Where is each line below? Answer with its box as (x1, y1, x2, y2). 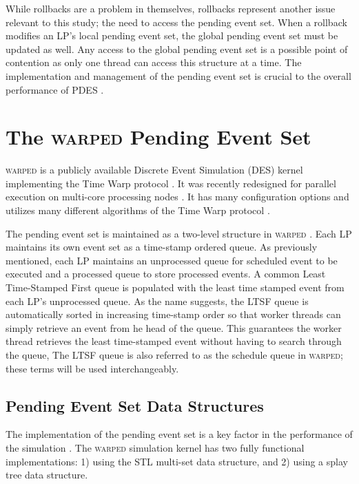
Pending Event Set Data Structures (6, 394, 264, 416)
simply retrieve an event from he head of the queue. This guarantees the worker (6, 320, 342, 335)
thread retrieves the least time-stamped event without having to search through (6, 334, 342, 348)
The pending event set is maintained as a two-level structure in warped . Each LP (6, 226, 352, 240)
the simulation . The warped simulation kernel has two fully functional (6, 440, 305, 454)
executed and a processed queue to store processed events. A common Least (6, 266, 326, 281)
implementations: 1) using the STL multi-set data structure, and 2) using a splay (6, 454, 348, 468)
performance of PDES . (6, 82, 104, 96)
